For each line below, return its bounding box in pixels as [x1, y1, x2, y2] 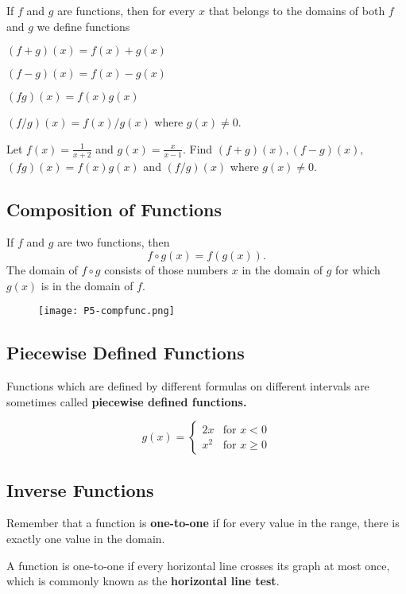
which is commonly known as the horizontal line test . [6, 573, 280, 589]
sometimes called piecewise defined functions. [6, 393, 247, 410]
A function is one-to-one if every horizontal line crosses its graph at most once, [6, 557, 390, 573]
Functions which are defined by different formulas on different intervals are [6, 378, 369, 394]
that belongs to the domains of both [208, 2, 385, 18]
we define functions [37, 17, 130, 34]
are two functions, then [57, 234, 170, 250]
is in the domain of [41, 277, 133, 293]
